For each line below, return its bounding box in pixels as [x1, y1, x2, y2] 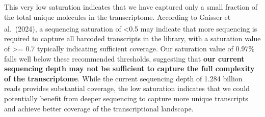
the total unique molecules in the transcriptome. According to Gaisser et [4, 11, 231, 22]
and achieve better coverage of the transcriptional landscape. [4, 103, 194, 113]
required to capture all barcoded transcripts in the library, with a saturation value [4, 33, 261, 44]
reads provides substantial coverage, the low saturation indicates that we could [4, 83, 250, 94]
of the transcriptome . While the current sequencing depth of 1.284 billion [4, 73, 243, 83]
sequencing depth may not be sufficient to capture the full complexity [4, 63, 255, 74]
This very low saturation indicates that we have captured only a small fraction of [4, 2, 258, 12]
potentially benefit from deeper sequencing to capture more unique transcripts [4, 93, 248, 103]
